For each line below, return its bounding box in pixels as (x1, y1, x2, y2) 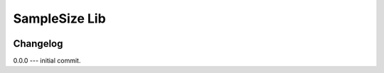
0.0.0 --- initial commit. (13, 57, 81, 65)
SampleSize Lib (13, 11, 106, 26)
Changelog (13, 38, 63, 50)
